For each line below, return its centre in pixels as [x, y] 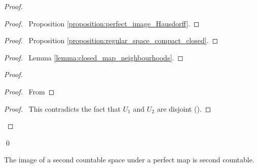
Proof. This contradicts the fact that [62, 108]
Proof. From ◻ [29, 91]
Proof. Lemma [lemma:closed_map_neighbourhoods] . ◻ [94, 57]
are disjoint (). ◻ [184, 108]
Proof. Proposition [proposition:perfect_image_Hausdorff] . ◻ [102, 23]
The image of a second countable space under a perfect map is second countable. [129, 160]
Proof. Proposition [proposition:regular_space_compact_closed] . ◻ [111, 40]
